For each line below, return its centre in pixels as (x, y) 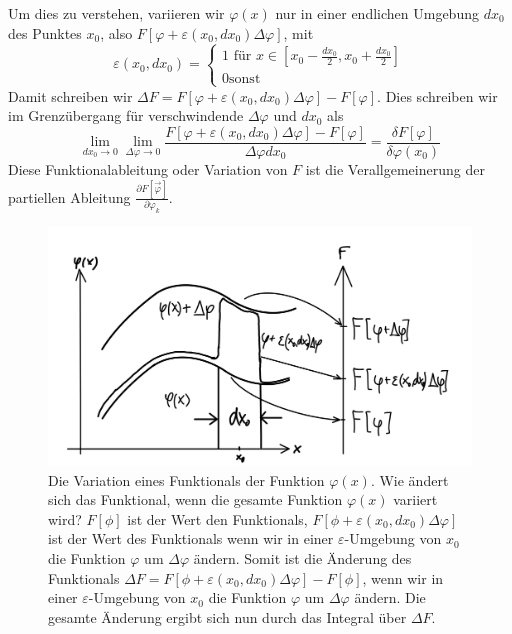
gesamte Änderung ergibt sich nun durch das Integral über (227, 616)
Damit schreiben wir (70, 95)
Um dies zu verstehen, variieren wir (116, 13)
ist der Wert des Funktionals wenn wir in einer (191, 538)
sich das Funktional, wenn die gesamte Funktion (195, 499)
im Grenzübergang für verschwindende (126, 115)
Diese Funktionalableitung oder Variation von (148, 169)
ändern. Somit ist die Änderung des (302, 558)
